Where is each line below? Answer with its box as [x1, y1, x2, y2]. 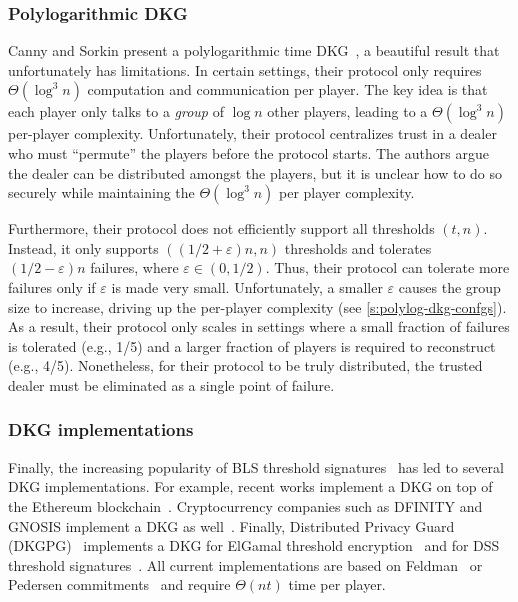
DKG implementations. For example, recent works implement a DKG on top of [8, 476, 493, 497]
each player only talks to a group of [8, 101, 224, 122]
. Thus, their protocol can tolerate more [265, 257, 510, 278]
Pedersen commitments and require [8, 574, 231, 595]
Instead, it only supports [8, 237, 159, 258]
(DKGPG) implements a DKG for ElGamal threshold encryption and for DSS [8, 535, 500, 556]
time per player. [288, 574, 386, 595]
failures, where [90, 257, 179, 278]
